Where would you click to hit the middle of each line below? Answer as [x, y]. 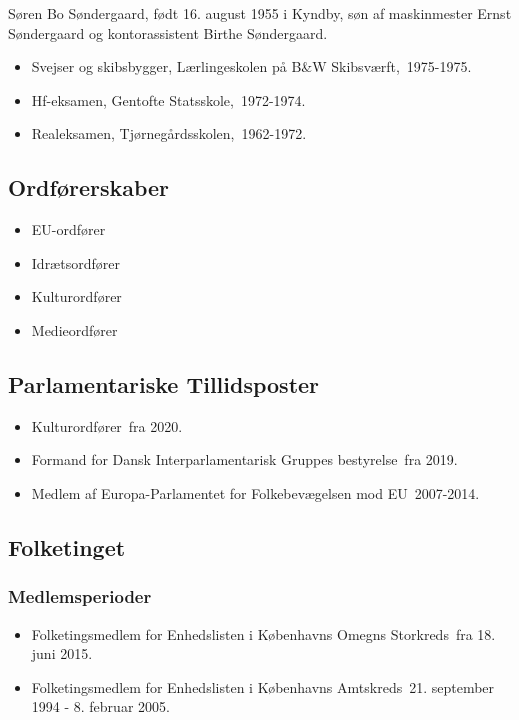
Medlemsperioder [80, 596]
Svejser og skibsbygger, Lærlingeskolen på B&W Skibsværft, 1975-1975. [251, 66]
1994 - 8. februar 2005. [100, 706]
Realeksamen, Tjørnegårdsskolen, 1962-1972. [169, 133]
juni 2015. [62, 653]
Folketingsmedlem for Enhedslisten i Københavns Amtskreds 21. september [263, 686]
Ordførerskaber [89, 187]
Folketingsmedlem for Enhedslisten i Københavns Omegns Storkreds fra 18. [263, 633]
